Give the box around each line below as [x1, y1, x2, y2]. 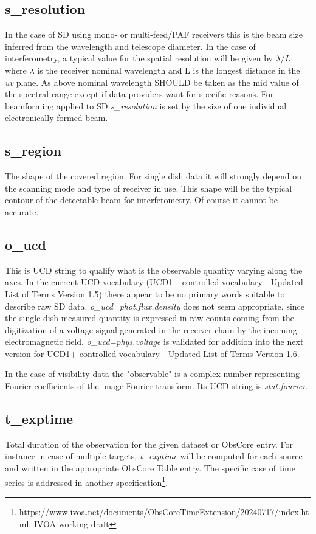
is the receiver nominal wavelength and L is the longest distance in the [37, 63, 300, 76]
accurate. [5, 205, 39, 218]
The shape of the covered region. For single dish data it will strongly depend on [5, 170, 301, 182]
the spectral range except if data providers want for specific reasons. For [5, 88, 274, 100]
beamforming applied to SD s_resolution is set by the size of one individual [5, 99, 287, 112]
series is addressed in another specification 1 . [5, 474, 168, 488]
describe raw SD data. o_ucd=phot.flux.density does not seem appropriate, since [5, 299, 305, 312]
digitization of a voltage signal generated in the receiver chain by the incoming [5, 323, 297, 336]
